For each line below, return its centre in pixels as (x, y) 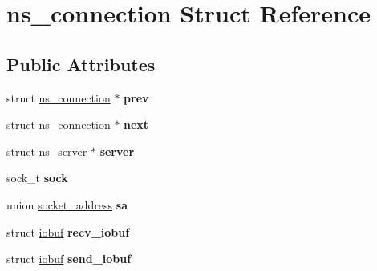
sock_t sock (37, 178)
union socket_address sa (67, 204)
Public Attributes (81, 64)
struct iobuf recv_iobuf (68, 231)
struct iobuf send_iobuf (69, 259)
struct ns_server (47, 151)
